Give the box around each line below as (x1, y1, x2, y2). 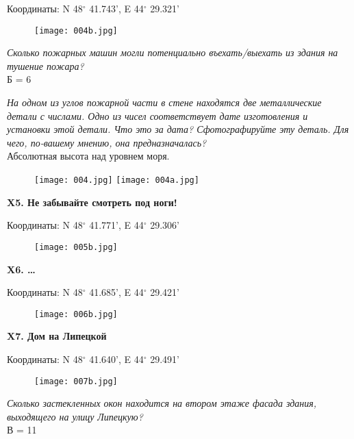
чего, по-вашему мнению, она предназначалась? (7, 135, 207, 149)
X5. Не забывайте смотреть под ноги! (7, 195, 177, 209)
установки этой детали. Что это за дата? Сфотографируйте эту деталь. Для (7, 122, 349, 136)
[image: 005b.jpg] (34, 242, 118, 252)
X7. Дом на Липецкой (7, 329, 107, 343)
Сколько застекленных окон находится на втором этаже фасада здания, (7, 396, 317, 410)
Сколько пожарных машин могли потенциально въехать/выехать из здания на (7, 45, 338, 60)
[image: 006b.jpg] (34, 309, 118, 319)
